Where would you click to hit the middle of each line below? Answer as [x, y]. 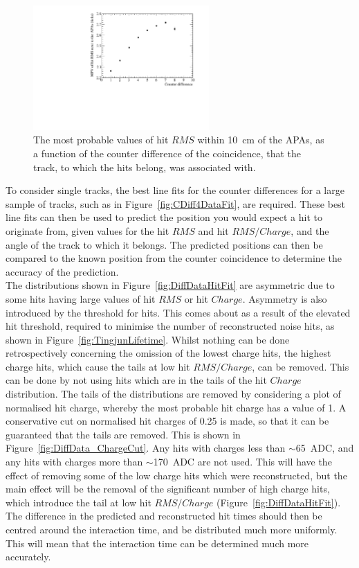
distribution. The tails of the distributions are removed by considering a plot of [173, 394]
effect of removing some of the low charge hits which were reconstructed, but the [176, 475]
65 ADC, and [325, 448]
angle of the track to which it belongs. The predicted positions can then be [164, 244]
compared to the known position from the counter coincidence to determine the [174, 258]
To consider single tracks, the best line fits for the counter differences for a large [175, 190]
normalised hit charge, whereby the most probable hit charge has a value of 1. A [176, 407]
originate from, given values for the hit [88, 230]
